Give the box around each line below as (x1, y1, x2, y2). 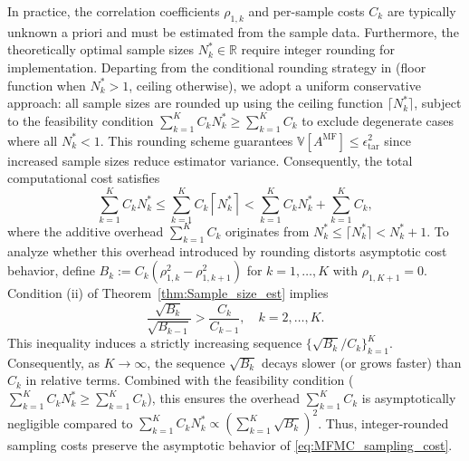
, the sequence (147, 352, 225, 371)
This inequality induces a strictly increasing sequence (7, 333, 302, 352)
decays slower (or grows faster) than (261, 352, 462, 371)
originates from (225, 221, 310, 240)
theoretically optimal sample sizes (7, 40, 194, 59)
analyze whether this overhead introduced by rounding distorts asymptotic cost (7, 241, 447, 260)
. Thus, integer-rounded (318, 413, 449, 432)
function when (7, 75, 86, 94)
